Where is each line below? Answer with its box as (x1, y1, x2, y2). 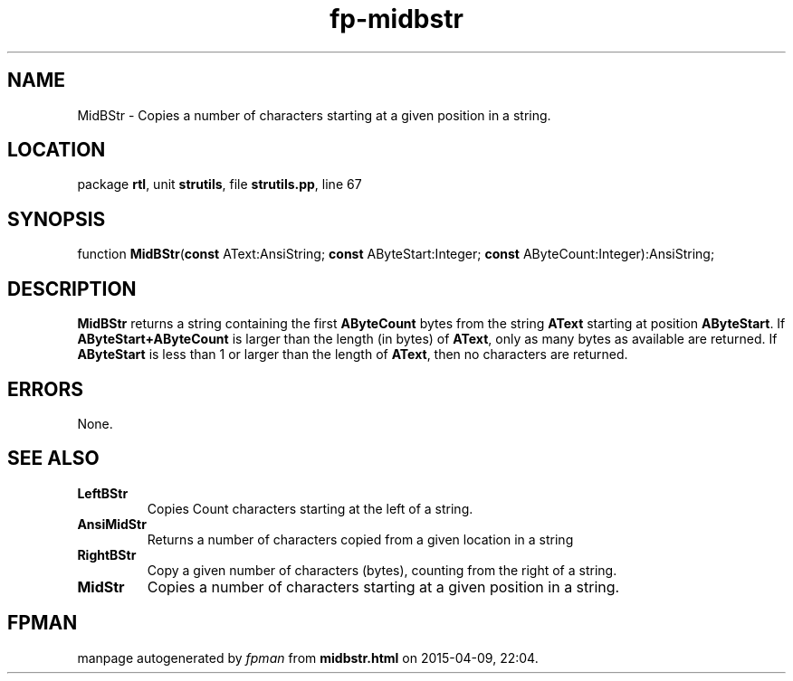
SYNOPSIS (7, 207, 106, 231)
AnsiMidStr (77, 515, 147, 532)
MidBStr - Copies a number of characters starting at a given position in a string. (77, 107, 551, 123)
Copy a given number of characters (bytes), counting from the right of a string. (147, 562, 617, 578)
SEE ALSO (7, 447, 100, 470)
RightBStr (77, 546, 137, 563)
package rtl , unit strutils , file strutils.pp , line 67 (77, 176, 362, 193)
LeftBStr (77, 485, 129, 501)
